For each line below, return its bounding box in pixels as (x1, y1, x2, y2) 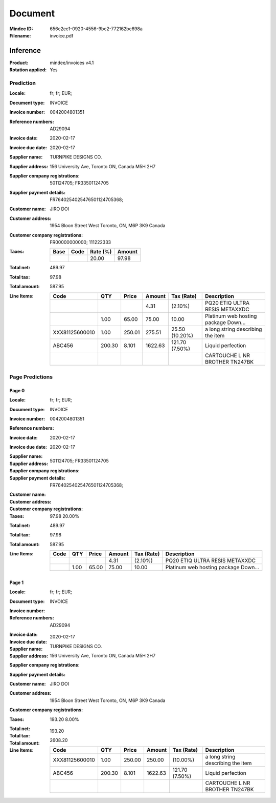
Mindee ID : (9, 26, 33, 32)
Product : (9, 59, 29, 66)
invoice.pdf (50, 32, 74, 38)
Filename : (9, 32, 31, 38)
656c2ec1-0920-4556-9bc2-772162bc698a (50, 26, 143, 32)
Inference (9, 46, 41, 55)
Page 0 (9, 387, 25, 393)
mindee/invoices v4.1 (50, 59, 94, 66)
